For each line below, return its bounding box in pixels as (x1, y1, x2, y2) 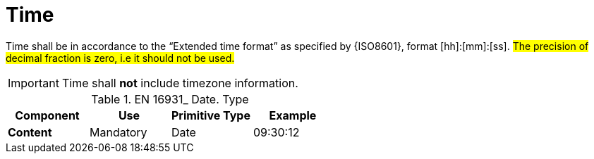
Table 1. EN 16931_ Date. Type (91, 91, 249, 106)
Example (269, 108, 317, 122)
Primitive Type (171, 108, 250, 122)
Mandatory (89, 125, 147, 139)
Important (8, 75, 59, 90)
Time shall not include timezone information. (61, 75, 298, 90)
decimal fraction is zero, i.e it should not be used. (6, 51, 235, 64)
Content (8, 125, 52, 139)
